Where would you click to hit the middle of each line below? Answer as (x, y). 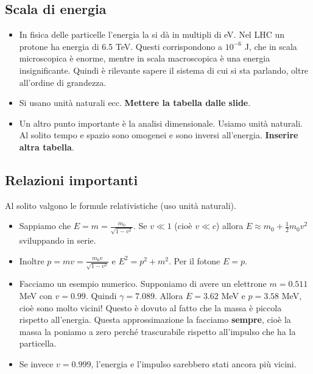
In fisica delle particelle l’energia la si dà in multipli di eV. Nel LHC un (152, 34)
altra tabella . (47, 146)
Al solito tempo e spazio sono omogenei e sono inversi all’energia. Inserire (159, 135)
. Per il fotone (195, 260)
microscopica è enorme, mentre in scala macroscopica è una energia (145, 58)
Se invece (36, 363)
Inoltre (32, 260)
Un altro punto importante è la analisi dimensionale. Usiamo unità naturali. (161, 123)
